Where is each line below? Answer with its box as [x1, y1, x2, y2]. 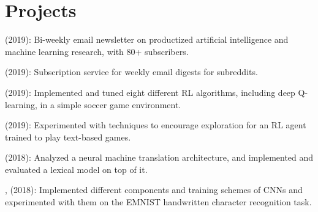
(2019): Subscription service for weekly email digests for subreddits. [5, 65, 258, 78]
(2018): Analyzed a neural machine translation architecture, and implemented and [5, 151, 314, 164]
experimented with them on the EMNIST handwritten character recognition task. [5, 196, 312, 208]
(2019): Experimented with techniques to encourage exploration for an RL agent [5, 119, 306, 131]
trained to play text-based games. [5, 130, 131, 143]
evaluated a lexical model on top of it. [5, 163, 148, 175]
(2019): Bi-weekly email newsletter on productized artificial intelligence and [5, 33, 289, 46]
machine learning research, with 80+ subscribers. [5, 45, 189, 57]
